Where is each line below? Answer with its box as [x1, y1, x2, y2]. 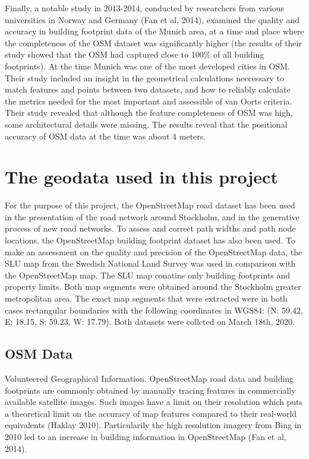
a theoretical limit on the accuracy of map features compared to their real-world [5, 407, 297, 419]
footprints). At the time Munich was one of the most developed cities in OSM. [5, 59, 290, 72]
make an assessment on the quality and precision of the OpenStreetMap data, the [5, 245, 302, 258]
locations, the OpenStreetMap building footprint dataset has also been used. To [5, 234, 295, 246]
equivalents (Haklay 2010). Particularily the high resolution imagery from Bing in [5, 419, 302, 431]
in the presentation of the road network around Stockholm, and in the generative [5, 210, 299, 223]
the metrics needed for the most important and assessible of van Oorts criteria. [5, 94, 292, 107]
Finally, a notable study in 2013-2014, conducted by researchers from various [5, 2, 285, 14]
